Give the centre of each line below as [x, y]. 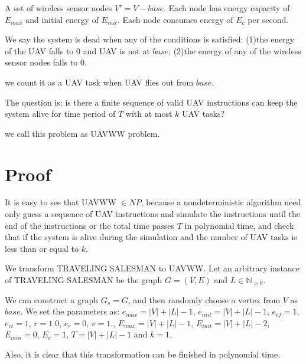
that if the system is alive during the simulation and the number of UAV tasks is [151, 237]
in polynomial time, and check [239, 225]
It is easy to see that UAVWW [61, 202]
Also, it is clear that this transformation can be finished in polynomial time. [143, 354]
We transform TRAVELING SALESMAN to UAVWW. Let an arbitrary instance [152, 268]
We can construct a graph [52, 299]
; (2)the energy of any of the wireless [235, 50]
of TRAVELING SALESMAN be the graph [84, 280]
